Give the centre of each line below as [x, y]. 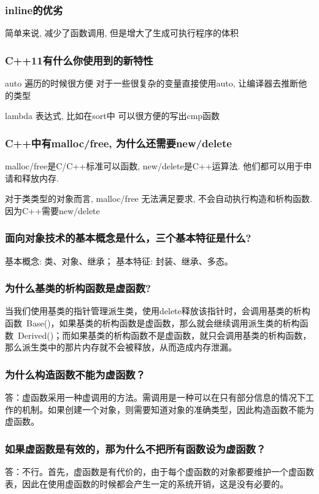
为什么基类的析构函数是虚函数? [78, 288]
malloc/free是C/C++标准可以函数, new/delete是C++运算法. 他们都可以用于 [154, 166]
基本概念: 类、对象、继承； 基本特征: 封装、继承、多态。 [119, 261]
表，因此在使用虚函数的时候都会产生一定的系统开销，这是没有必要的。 [147, 483]
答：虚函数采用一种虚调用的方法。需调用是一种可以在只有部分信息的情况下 [155, 397]
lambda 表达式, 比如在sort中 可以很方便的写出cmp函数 [113, 116]
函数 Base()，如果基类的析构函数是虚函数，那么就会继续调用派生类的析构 [152, 323]
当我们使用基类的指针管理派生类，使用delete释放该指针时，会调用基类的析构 [158, 311]
